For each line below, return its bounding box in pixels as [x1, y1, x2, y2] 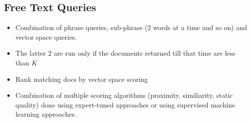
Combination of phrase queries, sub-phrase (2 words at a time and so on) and [15, 22, 247, 32]
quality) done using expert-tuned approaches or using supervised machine [15, 99, 235, 109]
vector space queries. [15, 31, 77, 42]
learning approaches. [15, 109, 77, 119]
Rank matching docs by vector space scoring [15, 74, 148, 84]
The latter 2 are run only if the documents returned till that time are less [15, 48, 235, 58]
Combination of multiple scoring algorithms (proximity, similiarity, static [15, 90, 233, 100]
